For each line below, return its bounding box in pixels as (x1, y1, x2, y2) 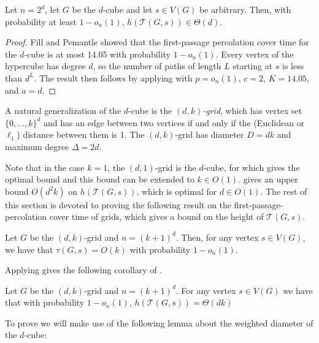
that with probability (5, 296, 85, 309)
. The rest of (260, 184, 307, 197)
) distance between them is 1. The (17, 128, 145, 141)
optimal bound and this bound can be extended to (5, 173, 194, 186)
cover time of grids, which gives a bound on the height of (49, 210, 264, 223)
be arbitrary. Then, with (199, 3, 291, 15)
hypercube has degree (5, 59, 86, 72)
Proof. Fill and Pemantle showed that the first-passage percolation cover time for (5, 36, 309, 48)
